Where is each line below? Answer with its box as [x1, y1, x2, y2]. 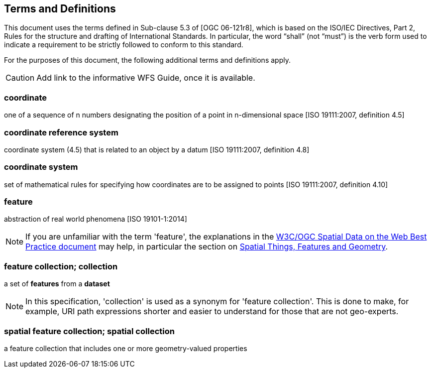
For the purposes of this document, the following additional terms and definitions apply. [4, 56, 291, 65]
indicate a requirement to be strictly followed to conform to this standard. [4, 40, 243, 49]
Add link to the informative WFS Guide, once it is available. [36, 73, 255, 83]
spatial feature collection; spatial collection [4, 326, 175, 336]
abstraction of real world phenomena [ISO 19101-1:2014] [4, 215, 187, 224]
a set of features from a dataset [4, 279, 110, 288]
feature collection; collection [4, 261, 118, 271]
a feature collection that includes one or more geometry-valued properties [4, 344, 247, 353]
